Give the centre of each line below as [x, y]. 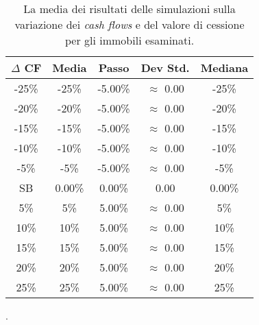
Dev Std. [165, 68]
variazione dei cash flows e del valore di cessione [129, 24]
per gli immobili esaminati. [129, 40]
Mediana [224, 68]
